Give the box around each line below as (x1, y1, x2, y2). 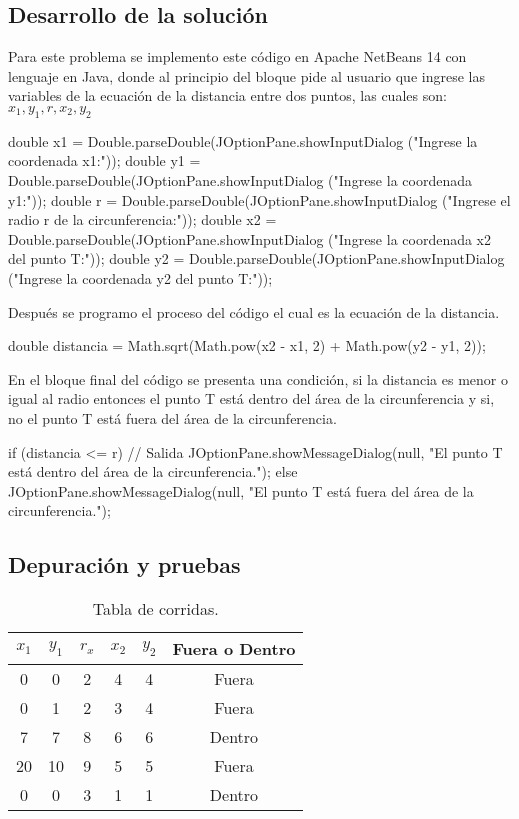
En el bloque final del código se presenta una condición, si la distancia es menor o (8, 368, 508, 389)
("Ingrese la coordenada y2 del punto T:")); (8, 267, 273, 288)
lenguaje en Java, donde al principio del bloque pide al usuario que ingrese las (8, 65, 485, 86)
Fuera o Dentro (172, 637, 296, 661)
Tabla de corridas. (92, 597, 219, 621)
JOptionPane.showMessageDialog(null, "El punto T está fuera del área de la (8, 480, 474, 501)
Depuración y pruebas (8, 549, 241, 580)
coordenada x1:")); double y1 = (8, 150, 201, 171)
